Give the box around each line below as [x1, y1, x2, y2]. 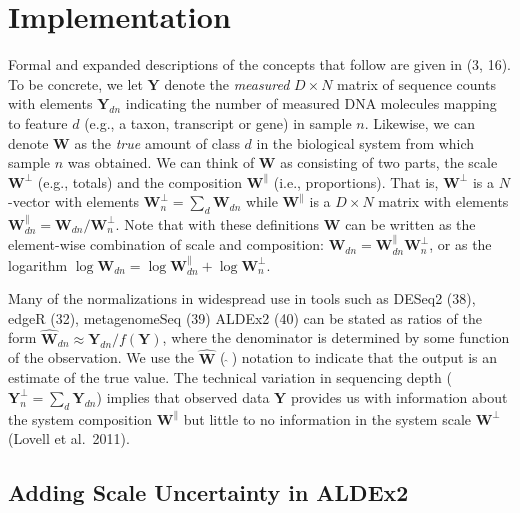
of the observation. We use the [8, 347, 195, 368]
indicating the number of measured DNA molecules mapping [125, 93, 497, 114]
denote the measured [164, 73, 290, 94]
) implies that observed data [96, 386, 270, 407]
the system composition [8, 408, 153, 429]
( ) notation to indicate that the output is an [220, 347, 498, 368]
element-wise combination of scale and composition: [8, 234, 324, 255]
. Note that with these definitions [115, 213, 320, 234]
